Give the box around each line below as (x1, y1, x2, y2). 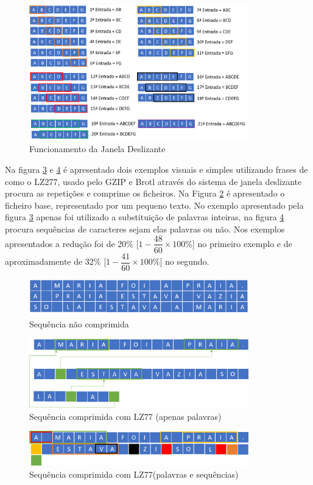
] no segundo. (160, 255, 209, 268)
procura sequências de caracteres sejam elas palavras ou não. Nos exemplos (5, 222, 285, 235)
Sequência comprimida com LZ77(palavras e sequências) (29, 467, 239, 480)
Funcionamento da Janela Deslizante (29, 142, 166, 155)
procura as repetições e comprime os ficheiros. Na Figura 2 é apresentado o (5, 187, 285, 200)
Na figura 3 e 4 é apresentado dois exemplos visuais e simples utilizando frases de (5, 162, 308, 175)
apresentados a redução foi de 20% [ (5, 237, 139, 249)
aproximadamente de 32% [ (5, 255, 107, 268)
